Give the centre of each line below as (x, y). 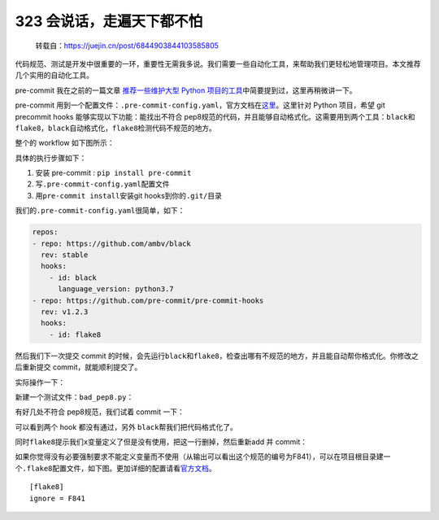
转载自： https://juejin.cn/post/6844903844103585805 (127, 46)
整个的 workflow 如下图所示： (65, 143)
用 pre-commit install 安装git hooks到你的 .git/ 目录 (129, 195)
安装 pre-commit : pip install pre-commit (113, 173)
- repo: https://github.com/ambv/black (111, 243)
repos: (45, 232)
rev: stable (65, 255)
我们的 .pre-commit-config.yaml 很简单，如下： (100, 211)
